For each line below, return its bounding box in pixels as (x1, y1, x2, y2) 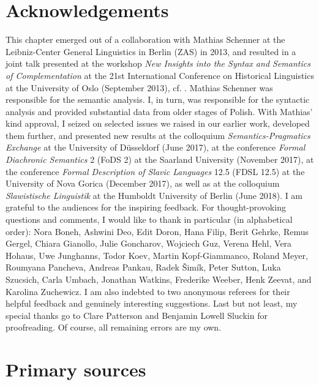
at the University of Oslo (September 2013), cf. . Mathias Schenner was (6, 81, 273, 94)
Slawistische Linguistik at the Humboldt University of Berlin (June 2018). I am (6, 189, 303, 201)
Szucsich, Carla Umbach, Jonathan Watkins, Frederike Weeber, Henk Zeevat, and (6, 273, 312, 285)
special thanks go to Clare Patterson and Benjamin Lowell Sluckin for (6, 308, 268, 321)
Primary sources (6, 357, 146, 382)
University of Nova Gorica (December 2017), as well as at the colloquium (6, 177, 280, 190)
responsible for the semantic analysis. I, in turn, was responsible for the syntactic (6, 93, 310, 106)
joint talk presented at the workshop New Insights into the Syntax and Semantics (6, 57, 310, 70)
